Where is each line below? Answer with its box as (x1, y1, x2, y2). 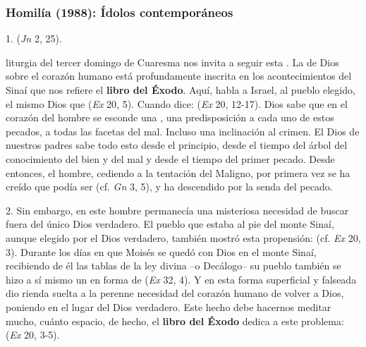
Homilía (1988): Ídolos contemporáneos (6, 3, 233, 20)
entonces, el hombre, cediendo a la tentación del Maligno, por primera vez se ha (6, 165, 350, 180)
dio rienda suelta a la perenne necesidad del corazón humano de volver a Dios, (6, 286, 344, 300)
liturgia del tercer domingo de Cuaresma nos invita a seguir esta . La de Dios (6, 54, 339, 69)
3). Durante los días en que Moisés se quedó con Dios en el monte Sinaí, (6, 244, 317, 259)
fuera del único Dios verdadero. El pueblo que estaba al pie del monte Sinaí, (6, 217, 334, 231)
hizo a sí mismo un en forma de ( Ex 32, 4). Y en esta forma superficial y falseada (6, 272, 357, 286)
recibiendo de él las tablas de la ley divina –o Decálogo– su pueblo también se (6, 258, 341, 273)
